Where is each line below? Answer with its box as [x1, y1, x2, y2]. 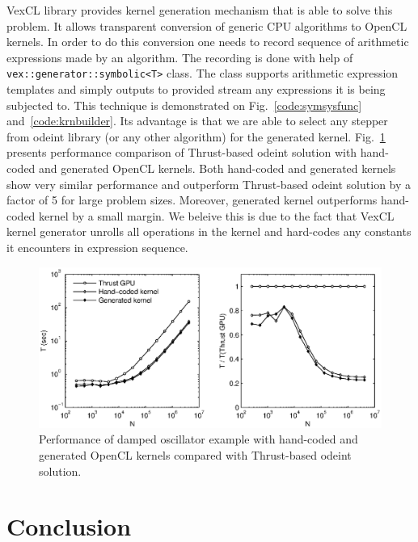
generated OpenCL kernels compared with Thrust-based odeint [39, 446, 352, 463]
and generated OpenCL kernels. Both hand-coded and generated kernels [39, 160, 396, 176]
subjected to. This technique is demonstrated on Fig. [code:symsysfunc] [6, 96, 362, 113]
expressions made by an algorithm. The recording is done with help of [6, 48, 353, 65]
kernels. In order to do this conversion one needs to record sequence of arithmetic [6, 33, 409, 50]
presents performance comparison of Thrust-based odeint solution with [6, 144, 357, 161]
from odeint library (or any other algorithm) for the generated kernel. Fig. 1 [6, 128, 386, 145]
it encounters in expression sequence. [6, 238, 188, 255]
